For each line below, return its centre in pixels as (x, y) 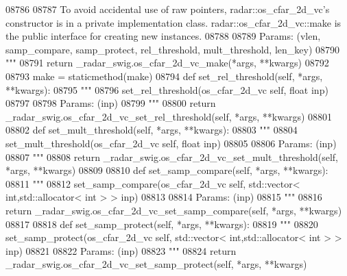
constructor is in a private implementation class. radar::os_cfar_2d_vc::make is (173, 22)
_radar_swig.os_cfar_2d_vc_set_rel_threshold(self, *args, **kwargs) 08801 (169, 116)
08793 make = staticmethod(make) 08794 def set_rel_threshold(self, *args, (164, 76)
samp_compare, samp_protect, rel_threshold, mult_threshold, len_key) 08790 (173, 49)
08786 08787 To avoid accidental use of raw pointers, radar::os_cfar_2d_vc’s (168, 9)
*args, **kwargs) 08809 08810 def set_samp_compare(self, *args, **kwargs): (167, 170)
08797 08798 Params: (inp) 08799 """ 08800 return (111, 103)
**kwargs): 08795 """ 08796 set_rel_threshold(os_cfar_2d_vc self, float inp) (167, 89)
